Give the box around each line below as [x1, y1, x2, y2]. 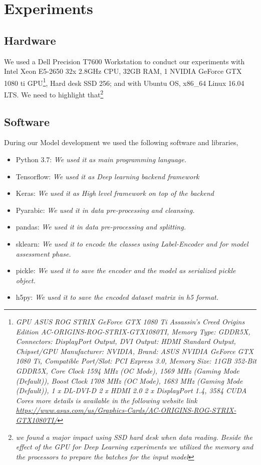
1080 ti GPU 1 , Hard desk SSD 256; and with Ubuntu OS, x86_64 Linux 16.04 [4, 76, 244, 88]
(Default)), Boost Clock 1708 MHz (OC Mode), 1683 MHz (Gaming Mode [16, 375, 243, 386]
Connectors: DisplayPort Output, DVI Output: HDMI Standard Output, [16, 336, 236, 346]
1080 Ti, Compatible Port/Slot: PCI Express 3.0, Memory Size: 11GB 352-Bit [16, 356, 256, 366]
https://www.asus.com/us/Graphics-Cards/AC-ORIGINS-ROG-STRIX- [16, 405, 236, 415]
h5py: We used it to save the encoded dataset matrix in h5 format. [16, 292, 219, 302]
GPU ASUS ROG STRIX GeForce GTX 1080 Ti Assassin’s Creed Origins [16, 316, 245, 326]
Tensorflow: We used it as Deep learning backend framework [16, 171, 199, 181]
